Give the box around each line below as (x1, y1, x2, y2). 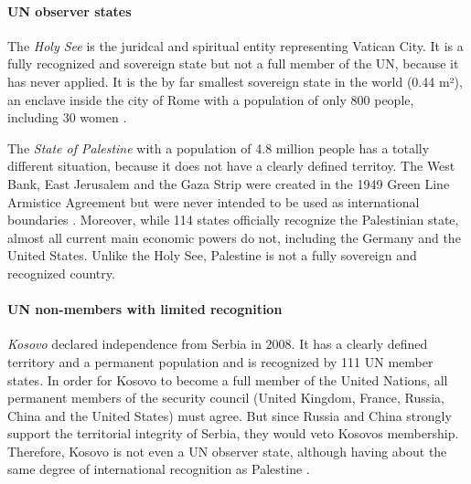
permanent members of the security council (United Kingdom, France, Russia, (7, 388, 445, 407)
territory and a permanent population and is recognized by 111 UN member (7, 352, 434, 371)
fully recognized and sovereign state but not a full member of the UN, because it (7, 54, 459, 73)
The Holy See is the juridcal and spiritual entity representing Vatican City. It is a (7, 36, 464, 55)
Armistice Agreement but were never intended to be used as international (7, 192, 420, 211)
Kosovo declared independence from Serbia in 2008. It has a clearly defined (7, 334, 428, 353)
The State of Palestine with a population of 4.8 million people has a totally (7, 138, 430, 157)
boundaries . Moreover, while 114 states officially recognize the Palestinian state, (7, 210, 459, 229)
